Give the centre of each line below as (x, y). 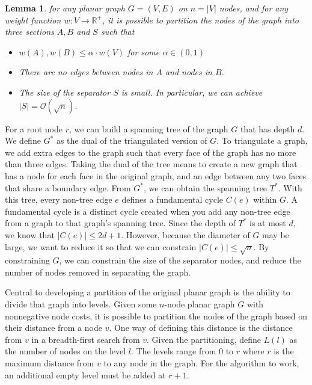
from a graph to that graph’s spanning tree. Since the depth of (120, 223)
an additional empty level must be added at (85, 374)
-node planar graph (200, 304)
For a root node (34, 128)
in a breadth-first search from (86, 339)
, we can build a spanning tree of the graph (148, 128)
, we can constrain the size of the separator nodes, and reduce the (180, 260)
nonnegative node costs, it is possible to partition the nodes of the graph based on (156, 316)
